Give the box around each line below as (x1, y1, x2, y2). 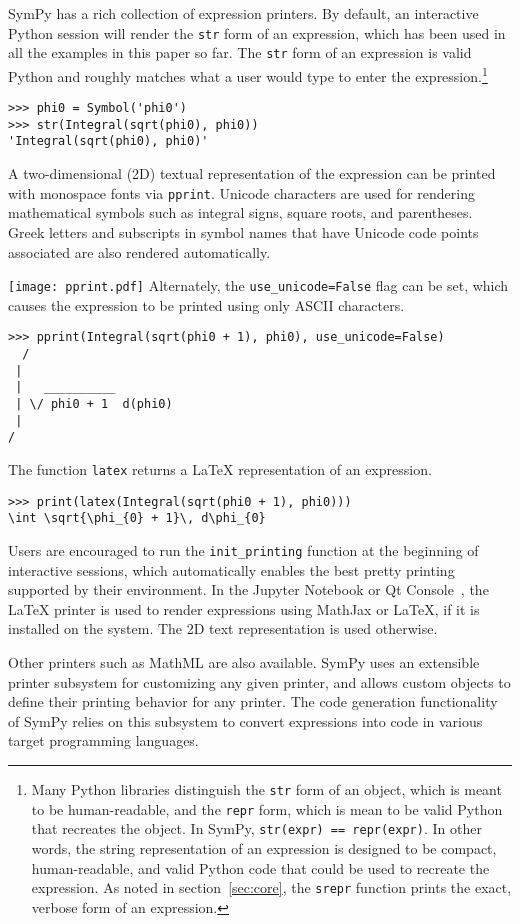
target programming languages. (8, 730, 199, 751)
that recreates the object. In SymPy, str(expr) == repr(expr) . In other (31, 818, 482, 839)
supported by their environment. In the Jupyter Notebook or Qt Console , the (8, 579, 489, 600)
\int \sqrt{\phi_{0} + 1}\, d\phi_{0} (8, 511, 266, 526)
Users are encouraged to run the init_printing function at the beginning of (8, 539, 479, 560)
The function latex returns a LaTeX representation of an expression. (8, 459, 432, 479)
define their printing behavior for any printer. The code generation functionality (8, 691, 498, 712)
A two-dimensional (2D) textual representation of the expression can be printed (8, 163, 496, 184)
